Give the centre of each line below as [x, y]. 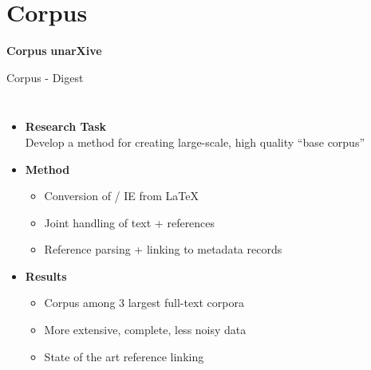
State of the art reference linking [124, 356]
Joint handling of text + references [130, 222]
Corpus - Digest [45, 77]
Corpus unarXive [54, 51]
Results [46, 276]
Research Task [66, 126]
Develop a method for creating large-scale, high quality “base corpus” [195, 142]
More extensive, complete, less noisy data [145, 330]
